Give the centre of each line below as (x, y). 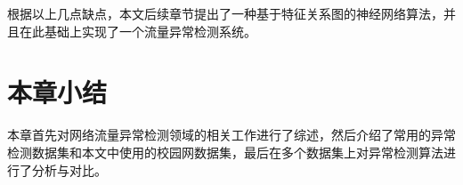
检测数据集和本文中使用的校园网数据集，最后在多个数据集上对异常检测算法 (225, 152)
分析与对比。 (69, 169)
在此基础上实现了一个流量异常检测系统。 (138, 31)
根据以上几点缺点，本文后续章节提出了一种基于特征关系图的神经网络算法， (225, 13)
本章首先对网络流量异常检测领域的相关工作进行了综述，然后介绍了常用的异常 (231, 135)
